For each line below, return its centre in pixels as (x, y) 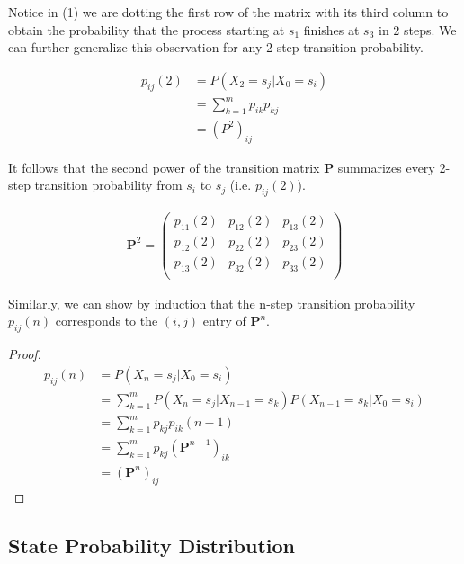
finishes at (331, 29)
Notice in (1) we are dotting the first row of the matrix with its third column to (228, 12)
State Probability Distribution (152, 545)
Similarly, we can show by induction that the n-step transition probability (212, 303)
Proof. (25, 354)
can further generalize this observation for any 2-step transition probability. (216, 47)
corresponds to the (107, 321)
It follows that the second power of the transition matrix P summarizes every (222, 167)
